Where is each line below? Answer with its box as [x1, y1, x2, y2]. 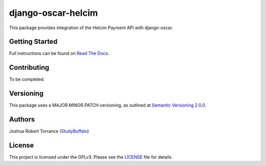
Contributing [9, 63, 49, 72]
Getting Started [9, 38, 58, 46]
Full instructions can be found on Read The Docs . [9, 50, 109, 56]
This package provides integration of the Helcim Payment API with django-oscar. [9, 25, 173, 31]
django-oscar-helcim [9, 7, 98, 18]
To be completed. [9, 77, 45, 83]
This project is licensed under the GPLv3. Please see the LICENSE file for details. [9, 154, 173, 160]
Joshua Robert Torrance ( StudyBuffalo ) [9, 128, 89, 134]
